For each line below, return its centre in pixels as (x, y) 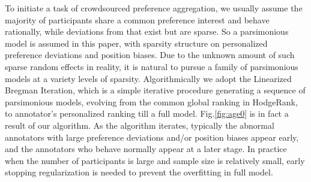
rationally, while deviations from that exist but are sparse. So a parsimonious (147, 31)
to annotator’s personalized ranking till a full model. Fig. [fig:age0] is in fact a (147, 113)
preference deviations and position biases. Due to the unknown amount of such (150, 55)
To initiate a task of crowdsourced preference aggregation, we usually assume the (154, 8)
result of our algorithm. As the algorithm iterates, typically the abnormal (140, 125)
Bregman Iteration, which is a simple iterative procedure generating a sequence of (155, 90)
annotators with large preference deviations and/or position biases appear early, (152, 137)
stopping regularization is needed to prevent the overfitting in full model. (139, 172)
